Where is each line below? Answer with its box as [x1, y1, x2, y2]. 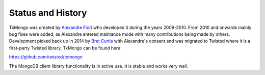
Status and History [9, 7, 87, 18]
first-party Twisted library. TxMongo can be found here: [9, 45, 122, 51]
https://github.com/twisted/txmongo [9, 54, 83, 60]
